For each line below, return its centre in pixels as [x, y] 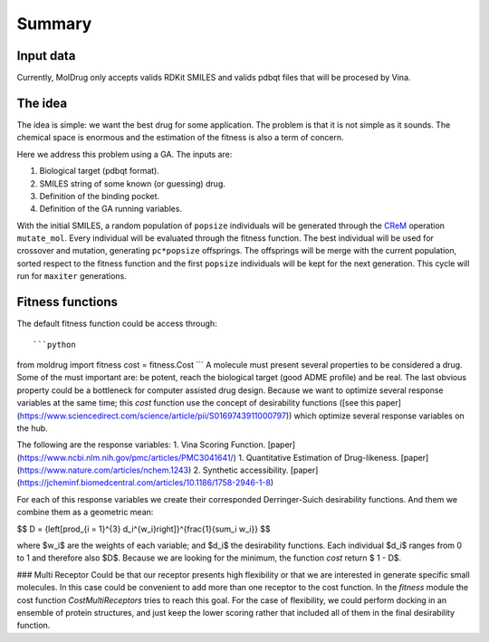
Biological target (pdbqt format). [100, 171]
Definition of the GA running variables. [111, 209]
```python [54, 345]
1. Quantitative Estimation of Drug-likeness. [319, 457]
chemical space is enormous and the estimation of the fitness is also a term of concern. [180, 138]
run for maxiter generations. [72, 276]
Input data [46, 56]
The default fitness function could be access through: [117, 324]
